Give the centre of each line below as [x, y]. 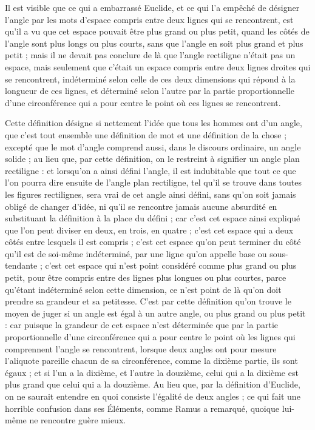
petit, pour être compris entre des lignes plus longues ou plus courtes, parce [146, 277]
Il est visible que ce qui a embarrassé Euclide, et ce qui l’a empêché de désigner [152, 7]
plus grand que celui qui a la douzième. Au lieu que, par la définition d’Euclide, [153, 384]
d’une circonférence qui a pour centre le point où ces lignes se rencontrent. [143, 102]
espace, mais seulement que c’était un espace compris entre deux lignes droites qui [158, 66]
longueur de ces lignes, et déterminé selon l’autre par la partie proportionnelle [150, 91]
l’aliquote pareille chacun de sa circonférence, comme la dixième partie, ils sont [151, 361]
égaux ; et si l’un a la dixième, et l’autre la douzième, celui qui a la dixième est [152, 372]
